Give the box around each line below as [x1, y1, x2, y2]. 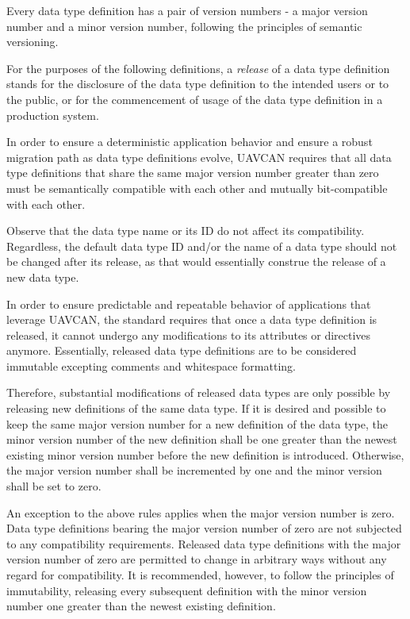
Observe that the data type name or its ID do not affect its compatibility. [6, 222, 365, 239]
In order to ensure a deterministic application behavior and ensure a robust [6, 133, 373, 150]
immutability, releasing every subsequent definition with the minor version [6, 582, 367, 598]
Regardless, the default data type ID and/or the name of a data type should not [6, 237, 397, 254]
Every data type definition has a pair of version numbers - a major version [6, 2, 368, 18]
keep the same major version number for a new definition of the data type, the [6, 415, 388, 432]
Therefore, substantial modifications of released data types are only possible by [6, 384, 391, 401]
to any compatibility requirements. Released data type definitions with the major [6, 535, 401, 552]
